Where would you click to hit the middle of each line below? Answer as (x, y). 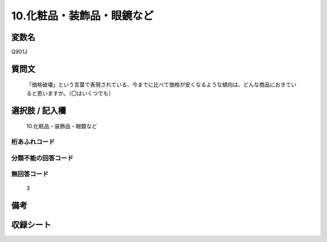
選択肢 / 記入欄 (39, 110)
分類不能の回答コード (42, 158)
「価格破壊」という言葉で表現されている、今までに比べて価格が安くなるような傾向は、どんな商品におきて (159, 85)
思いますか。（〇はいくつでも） (75, 93)
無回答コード (30, 174)
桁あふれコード (33, 142)
